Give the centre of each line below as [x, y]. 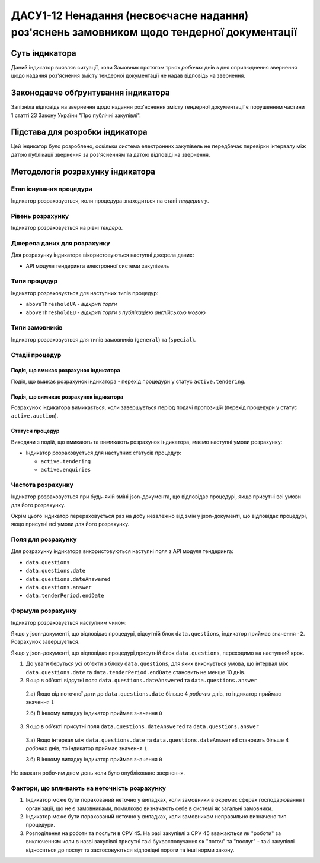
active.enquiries [66, 470]
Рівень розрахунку [40, 216]
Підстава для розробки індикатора [79, 132]
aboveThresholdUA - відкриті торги [71, 304]
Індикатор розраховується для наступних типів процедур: [85, 293]
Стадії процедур [36, 355]
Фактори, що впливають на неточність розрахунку [88, 788]
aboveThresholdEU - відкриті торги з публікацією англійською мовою [116, 312]
